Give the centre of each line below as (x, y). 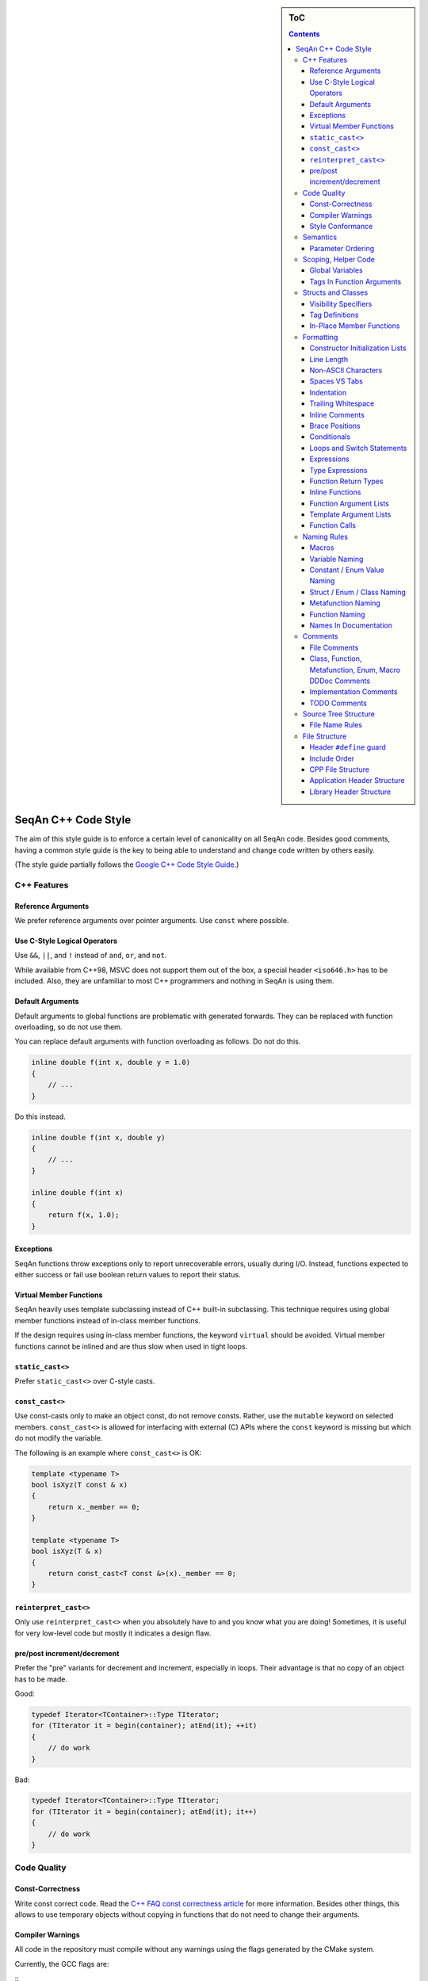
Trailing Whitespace (342, 403)
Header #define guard (348, 747)
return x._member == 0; (94, 1507)
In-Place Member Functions (355, 326)
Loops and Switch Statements (358, 448)
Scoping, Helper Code (339, 260)
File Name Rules (336, 725)
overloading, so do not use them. (69, 1027)
